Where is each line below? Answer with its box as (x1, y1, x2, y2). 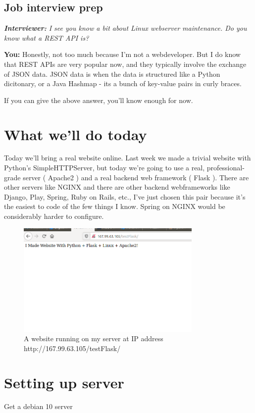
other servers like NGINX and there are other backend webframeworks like (4, 182, 230, 192)
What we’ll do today (4, 124, 147, 144)
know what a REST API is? (4, 32, 89, 43)
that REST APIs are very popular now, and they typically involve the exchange (4, 58, 247, 69)
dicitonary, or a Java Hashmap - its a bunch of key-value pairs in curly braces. (4, 78, 242, 89)
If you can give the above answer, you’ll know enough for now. (4, 95, 193, 105)
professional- (206, 162, 245, 173)
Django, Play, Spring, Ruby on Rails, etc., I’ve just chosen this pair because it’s (4, 191, 246, 202)
